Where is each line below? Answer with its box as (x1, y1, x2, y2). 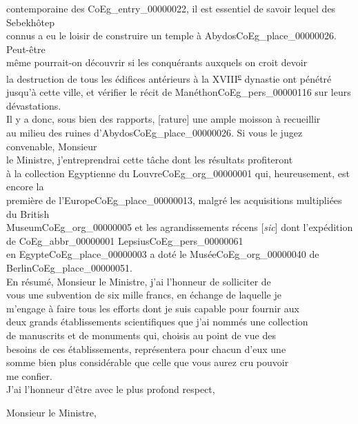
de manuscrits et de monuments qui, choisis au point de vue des (6, 327, 276, 342)
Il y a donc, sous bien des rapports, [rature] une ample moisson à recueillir (6, 112, 321, 126)
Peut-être (6, 41, 46, 56)
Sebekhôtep (6, 14, 55, 29)
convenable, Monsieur (6, 139, 97, 153)
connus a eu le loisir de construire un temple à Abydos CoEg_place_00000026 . (6, 28, 337, 43)
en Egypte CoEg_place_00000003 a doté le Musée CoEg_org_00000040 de (6, 247, 319, 261)
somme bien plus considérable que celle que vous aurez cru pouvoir (6, 355, 289, 370)
